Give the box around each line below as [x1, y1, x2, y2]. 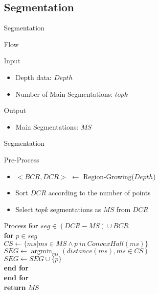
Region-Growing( [83, 171, 135, 181]
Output [4, 105, 26, 115]
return [4, 282, 26, 292]
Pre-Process [4, 154, 39, 164]
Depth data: [15, 72, 52, 82]
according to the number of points [48, 187, 151, 198]
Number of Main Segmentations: [15, 88, 113, 99]
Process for [4, 220, 39, 231]
